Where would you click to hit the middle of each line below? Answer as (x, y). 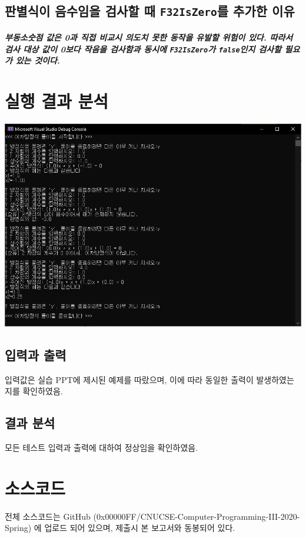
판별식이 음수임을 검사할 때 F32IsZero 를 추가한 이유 (150, 11)
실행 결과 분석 (57, 100)
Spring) (18, 528)
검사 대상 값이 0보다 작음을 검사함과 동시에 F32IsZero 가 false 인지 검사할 (143, 49)
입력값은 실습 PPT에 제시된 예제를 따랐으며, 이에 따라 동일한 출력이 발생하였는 (149, 379)
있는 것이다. (38, 60)
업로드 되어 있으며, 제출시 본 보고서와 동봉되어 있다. (140, 528)
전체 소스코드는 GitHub (48, 516)
